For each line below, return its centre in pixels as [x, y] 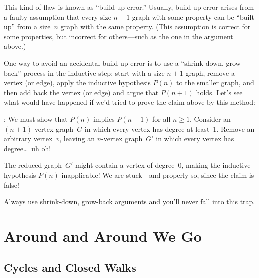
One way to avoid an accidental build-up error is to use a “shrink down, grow [122, 62]
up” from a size [27, 26]
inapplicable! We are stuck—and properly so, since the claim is [158, 175]
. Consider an [210, 118]
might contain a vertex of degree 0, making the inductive [163, 165]
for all [162, 118]
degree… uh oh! [28, 148]
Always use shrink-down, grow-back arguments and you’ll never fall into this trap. [130, 202]
